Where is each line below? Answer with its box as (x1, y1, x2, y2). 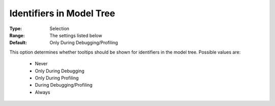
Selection (49, 25, 70, 32)
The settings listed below (49, 32, 102, 38)
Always (35, 89, 50, 95)
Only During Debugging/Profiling (49, 40, 118, 46)
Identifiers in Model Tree (9, 8, 116, 19)
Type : (9, 25, 22, 32)
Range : (9, 32, 25, 38)
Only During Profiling (35, 74, 79, 81)
